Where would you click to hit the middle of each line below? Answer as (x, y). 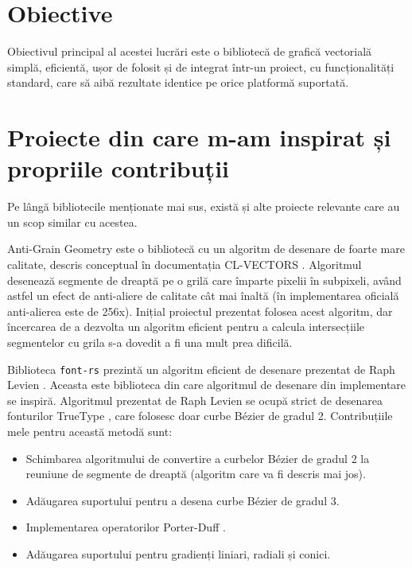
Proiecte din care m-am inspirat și (199, 137)
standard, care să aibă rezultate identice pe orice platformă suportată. (178, 82)
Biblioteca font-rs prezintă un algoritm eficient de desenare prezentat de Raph (201, 369)
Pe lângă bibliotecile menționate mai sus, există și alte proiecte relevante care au (204, 206)
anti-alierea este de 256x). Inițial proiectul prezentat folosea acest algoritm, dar (200, 311)
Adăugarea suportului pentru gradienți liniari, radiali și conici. (178, 553)
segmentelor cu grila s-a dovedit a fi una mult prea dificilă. (150, 342)
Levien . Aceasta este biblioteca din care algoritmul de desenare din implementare (207, 385)
